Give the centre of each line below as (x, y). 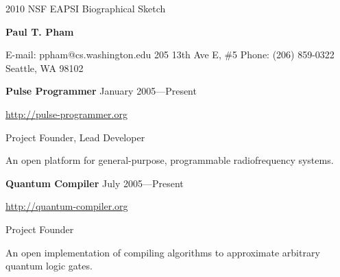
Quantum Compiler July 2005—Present (95, 183)
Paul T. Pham (40, 31)
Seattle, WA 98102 (45, 68)
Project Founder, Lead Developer (75, 137)
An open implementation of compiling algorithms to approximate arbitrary (163, 252)
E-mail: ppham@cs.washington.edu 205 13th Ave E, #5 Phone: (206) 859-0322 (170, 55)
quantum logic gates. (49, 266)
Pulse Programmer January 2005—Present (101, 91)
